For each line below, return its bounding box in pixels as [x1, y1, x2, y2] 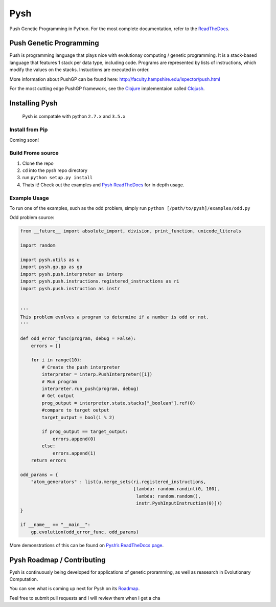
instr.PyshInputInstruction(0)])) [136, 501, 222, 506]
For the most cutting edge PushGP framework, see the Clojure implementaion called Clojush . [9, 85, 205, 92]
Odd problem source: [9, 214, 55, 221]
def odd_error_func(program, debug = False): [20, 336, 136, 341]
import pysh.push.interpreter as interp [20, 271, 123, 277]
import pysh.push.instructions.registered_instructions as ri [20, 278, 179, 284]
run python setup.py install [22, 175, 93, 181]
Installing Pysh [9, 99, 58, 107]
